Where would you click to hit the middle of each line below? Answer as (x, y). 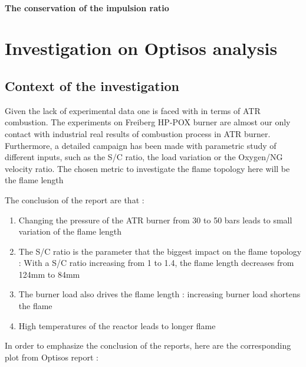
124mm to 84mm (49, 274)
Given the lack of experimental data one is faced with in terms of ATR (133, 110)
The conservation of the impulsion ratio (87, 7)
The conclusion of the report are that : (75, 199)
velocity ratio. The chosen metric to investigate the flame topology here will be (147, 168)
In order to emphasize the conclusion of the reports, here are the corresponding (148, 345)
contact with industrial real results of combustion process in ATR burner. (138, 133)
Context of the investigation (92, 85)
